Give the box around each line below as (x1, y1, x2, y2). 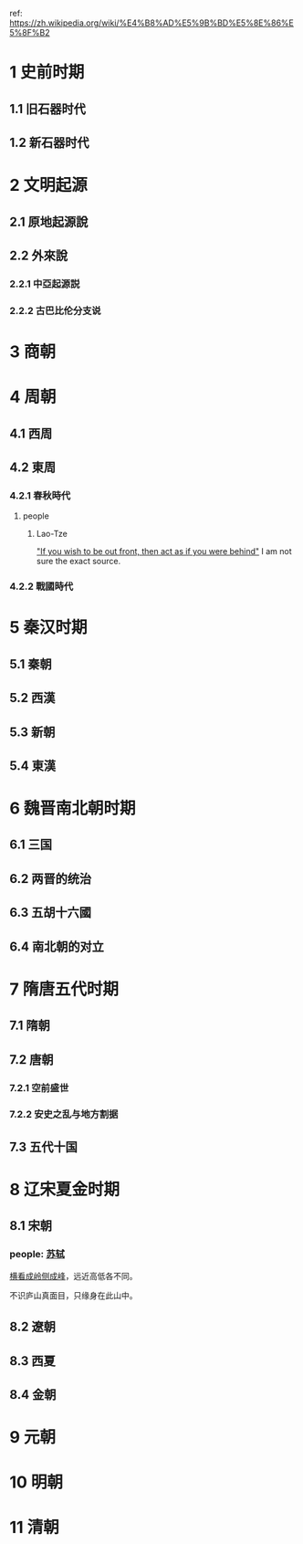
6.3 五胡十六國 (9, 905, 92, 920)
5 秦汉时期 (9, 617, 89, 638)
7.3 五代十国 (9, 1139, 78, 1154)
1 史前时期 (9, 62, 85, 83)
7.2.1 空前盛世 (9, 1081, 69, 1094)
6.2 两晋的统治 (9, 871, 92, 887)
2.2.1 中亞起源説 (9, 278, 80, 290)
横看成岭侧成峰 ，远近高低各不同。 (9, 1270, 138, 1281)
